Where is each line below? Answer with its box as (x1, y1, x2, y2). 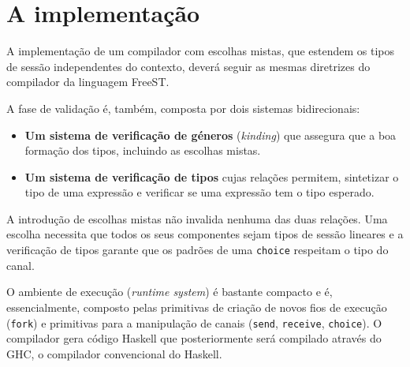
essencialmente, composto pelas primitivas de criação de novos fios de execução (6, 298, 387, 315)
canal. (6, 257, 35, 273)
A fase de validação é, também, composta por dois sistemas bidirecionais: (6, 99, 360, 116)
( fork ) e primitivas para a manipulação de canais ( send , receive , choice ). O (6, 314, 382, 331)
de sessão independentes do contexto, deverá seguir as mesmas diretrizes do (6, 58, 371, 74)
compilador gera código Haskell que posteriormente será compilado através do (6, 330, 382, 346)
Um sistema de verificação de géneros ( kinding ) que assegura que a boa (24, 126, 397, 143)
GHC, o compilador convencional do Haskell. (6, 345, 222, 361)
